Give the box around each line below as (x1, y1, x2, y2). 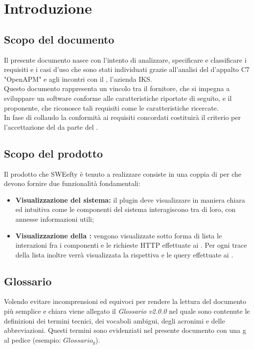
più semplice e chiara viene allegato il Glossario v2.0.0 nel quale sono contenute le (4, 306, 250, 316)
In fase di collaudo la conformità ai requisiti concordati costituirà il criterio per (4, 112, 241, 122)
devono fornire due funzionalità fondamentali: (4, 178, 140, 188)
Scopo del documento (4, 31, 115, 47)
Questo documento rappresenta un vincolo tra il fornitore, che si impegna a (4, 83, 230, 93)
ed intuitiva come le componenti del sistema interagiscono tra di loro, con (15, 204, 236, 214)
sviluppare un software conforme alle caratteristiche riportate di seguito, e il (4, 93, 232, 103)
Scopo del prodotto (4, 145, 103, 161)
